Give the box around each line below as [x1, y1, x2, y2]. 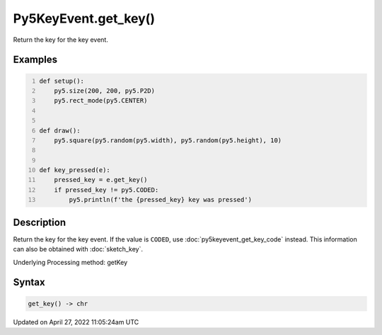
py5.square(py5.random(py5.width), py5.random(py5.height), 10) [54, 136, 282, 144]
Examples [13, 54, 58, 66]
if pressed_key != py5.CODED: [54, 186, 159, 194]
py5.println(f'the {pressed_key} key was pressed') [69, 195, 253, 204]
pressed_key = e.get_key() [54, 176, 148, 184]
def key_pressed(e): [39, 166, 111, 174]
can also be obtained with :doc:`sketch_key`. [13, 245, 144, 254]
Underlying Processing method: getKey [13, 258, 128, 266]
